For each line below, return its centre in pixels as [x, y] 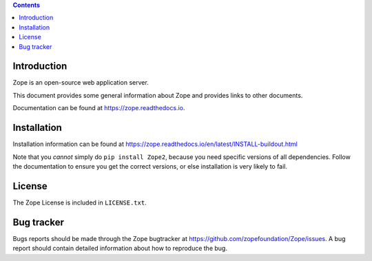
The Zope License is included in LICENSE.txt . [80, 202]
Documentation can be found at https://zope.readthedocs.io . [99, 108]
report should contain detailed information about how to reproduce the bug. [120, 249]
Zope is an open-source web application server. [81, 83]
